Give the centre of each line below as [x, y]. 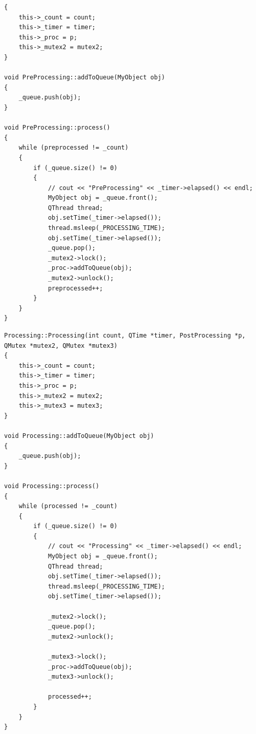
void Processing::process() [52, 486]
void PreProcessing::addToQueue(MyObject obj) [85, 78]
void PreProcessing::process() [57, 128]
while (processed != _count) [68, 506]
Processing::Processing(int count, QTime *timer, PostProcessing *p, [125, 335]
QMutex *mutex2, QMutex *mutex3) [61, 345]
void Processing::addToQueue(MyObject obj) [79, 436]
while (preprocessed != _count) [74, 148]
